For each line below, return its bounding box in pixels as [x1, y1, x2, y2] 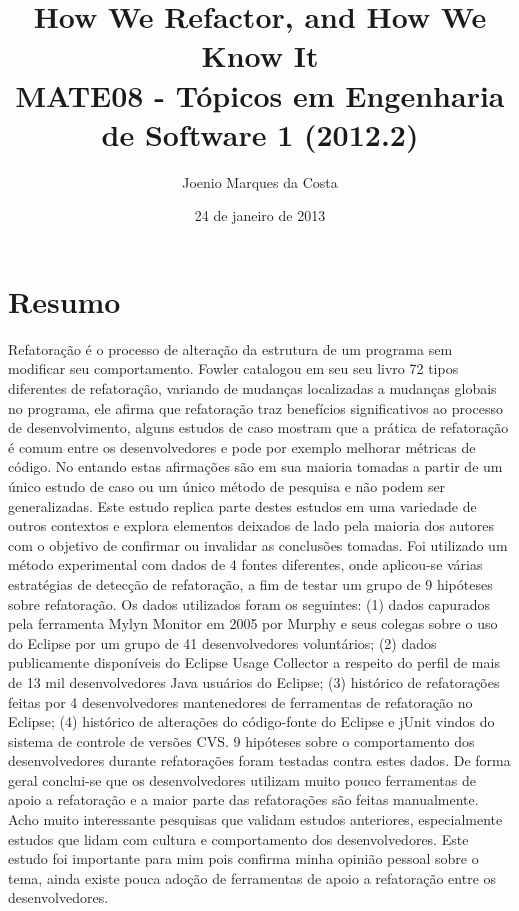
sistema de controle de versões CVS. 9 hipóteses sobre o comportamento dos [8, 730, 475, 751]
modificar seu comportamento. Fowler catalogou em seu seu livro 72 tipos [8, 358, 459, 379]
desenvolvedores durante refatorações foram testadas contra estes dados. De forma [8, 750, 511, 771]
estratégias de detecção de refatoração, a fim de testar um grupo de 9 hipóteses [8, 573, 493, 594]
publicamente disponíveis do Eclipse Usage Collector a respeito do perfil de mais [8, 652, 500, 673]
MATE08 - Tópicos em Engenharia [15, 74, 505, 115]
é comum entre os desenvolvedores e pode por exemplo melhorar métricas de [8, 436, 476, 457]
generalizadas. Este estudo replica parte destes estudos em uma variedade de [8, 495, 477, 516]
